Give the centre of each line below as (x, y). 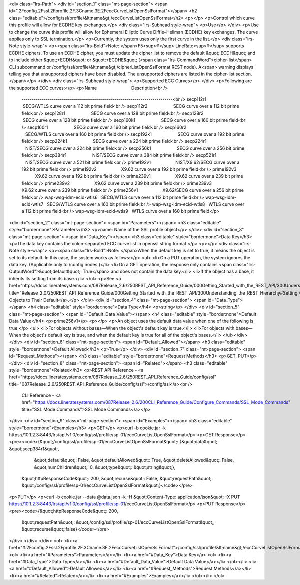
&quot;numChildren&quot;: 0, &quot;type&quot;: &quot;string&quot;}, (105, 467)
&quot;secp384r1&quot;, (34, 449)
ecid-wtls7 (33, 204)
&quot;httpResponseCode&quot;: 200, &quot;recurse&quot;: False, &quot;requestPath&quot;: (117, 479)
